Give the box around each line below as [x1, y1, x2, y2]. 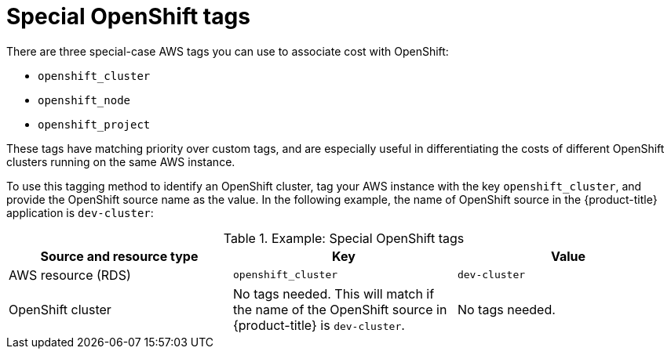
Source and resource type [40, 248, 199, 264]
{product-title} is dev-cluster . [232, 317, 405, 333]
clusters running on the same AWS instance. [6, 154, 235, 168]
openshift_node [38, 93, 131, 107]
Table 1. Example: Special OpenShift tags [223, 230, 465, 246]
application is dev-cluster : [6, 205, 154, 219]
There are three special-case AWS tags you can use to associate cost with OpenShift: [6, 44, 449, 58]
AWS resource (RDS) [9, 266, 131, 283]
